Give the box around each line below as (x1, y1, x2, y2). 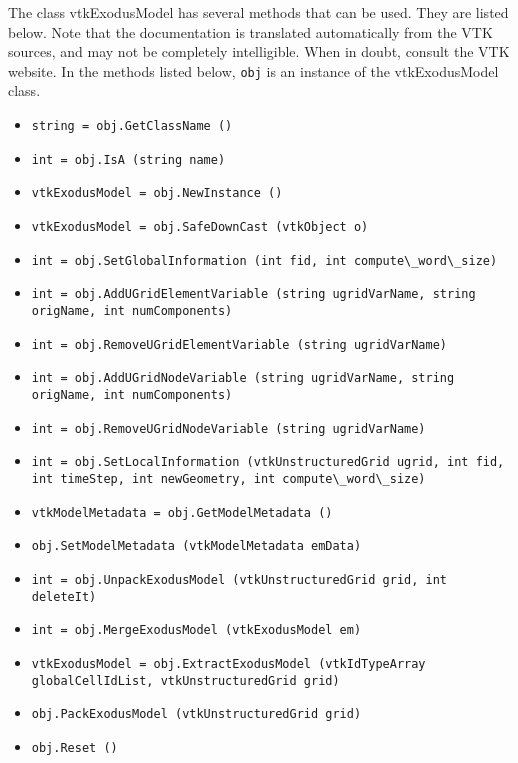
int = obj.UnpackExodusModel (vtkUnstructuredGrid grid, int (31, 572, 448, 587)
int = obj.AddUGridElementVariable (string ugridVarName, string (31, 287, 476, 302)
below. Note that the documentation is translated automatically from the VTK (8, 21, 493, 42)
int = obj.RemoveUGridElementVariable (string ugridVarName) (31, 337, 448, 352)
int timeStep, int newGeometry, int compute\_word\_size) (31, 471, 426, 486)
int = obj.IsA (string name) (31, 152, 226, 167)
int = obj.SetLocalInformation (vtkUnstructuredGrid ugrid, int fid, (31, 455, 505, 470)
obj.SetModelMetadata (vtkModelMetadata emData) (31, 539, 362, 554)
